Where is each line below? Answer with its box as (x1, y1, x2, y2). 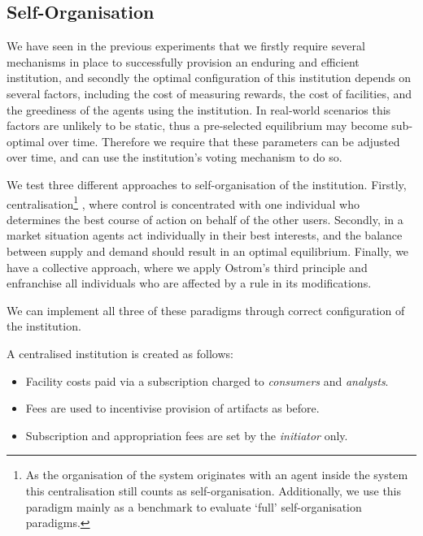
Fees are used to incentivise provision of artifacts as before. (25, 400, 320, 417)
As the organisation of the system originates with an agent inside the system (25, 466, 408, 483)
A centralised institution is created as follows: (7, 344, 233, 361)
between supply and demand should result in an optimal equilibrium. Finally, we (7, 242, 409, 259)
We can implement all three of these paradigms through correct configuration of (7, 301, 405, 318)
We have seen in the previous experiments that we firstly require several (7, 37, 365, 54)
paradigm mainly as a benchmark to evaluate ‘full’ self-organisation (25, 498, 362, 515)
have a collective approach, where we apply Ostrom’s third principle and (7, 258, 368, 275)
